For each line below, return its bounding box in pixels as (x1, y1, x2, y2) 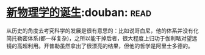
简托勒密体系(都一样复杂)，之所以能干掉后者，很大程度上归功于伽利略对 (6, 34, 187, 42)
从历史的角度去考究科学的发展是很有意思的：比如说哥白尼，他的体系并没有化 (6, 27, 199, 34)
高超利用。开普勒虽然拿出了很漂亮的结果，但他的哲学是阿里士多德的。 (16, 42, 193, 50)
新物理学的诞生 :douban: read (6, 5, 151, 20)
